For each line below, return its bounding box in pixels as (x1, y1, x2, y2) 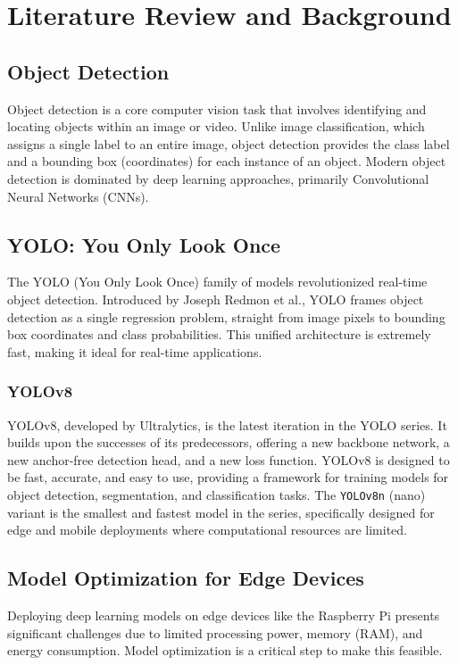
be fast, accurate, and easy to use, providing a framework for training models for (7, 468, 449, 486)
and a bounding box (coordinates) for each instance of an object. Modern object (7, 152, 446, 170)
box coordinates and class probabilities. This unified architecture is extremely (7, 325, 431, 344)
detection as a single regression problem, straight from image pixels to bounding (7, 307, 446, 326)
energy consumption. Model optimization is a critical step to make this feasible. (7, 641, 443, 660)
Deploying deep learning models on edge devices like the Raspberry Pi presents (7, 605, 440, 624)
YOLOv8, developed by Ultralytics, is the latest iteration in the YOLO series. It (7, 415, 447, 434)
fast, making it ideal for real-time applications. (7, 342, 262, 361)
